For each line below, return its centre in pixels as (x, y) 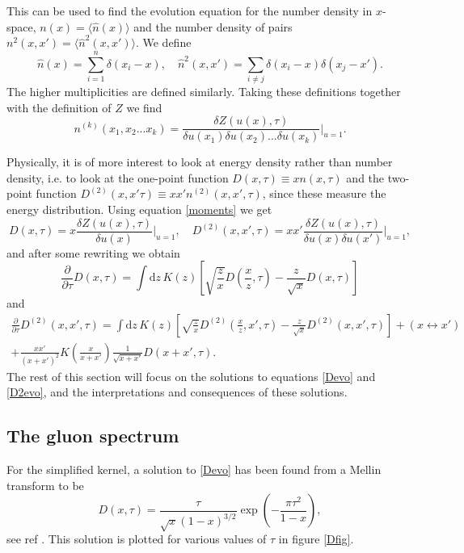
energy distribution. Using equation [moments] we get (139, 209)
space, (21, 26)
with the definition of (59, 107)
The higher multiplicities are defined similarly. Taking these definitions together (204, 91)
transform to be (45, 485)
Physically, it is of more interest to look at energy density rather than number (200, 162)
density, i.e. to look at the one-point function (118, 177)
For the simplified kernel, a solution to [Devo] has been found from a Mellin (194, 469)
